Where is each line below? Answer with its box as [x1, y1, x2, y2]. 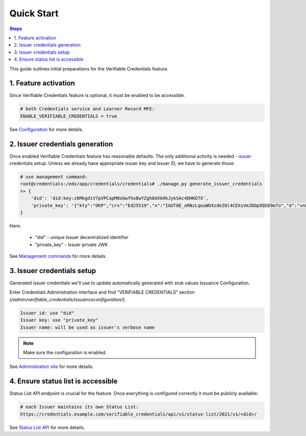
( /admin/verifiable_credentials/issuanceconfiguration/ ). [9, 296, 126, 302]
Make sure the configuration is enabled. [23, 349, 107, 355]
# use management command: [20, 174, 88, 180]
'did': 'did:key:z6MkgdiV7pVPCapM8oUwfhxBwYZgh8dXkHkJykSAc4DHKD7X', [31, 196, 209, 201]
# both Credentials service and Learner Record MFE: [20, 106, 155, 112]
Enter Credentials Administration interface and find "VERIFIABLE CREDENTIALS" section [9, 289, 195, 296]
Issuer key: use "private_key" [20, 317, 99, 323]
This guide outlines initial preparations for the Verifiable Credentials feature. [9, 65, 169, 71]
